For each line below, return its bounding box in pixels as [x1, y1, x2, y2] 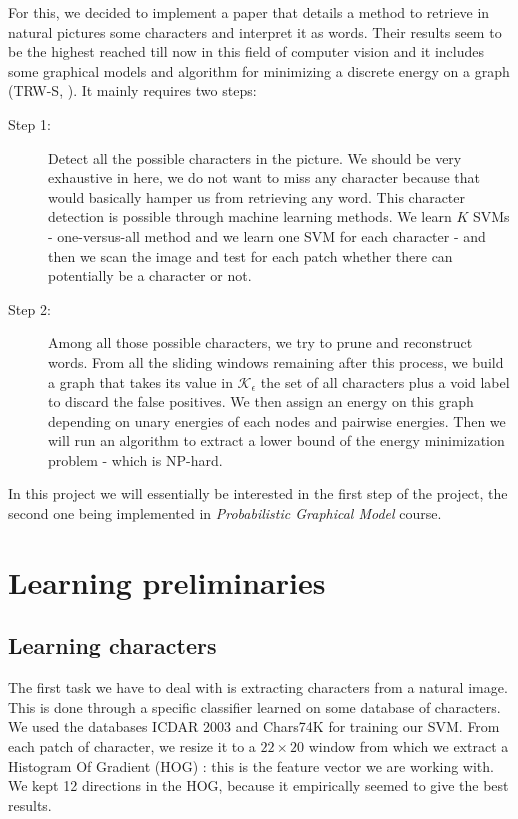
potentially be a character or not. [48, 265, 252, 286]
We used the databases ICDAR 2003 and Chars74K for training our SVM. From [8, 716, 500, 737]
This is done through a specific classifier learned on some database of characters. [8, 696, 501, 717]
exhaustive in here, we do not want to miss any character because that [48, 167, 481, 188]
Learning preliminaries [8, 561, 326, 602]
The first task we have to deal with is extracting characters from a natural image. [8, 677, 508, 698]
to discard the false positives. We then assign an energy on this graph [48, 391, 474, 412]
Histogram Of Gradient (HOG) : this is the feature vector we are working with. [8, 755, 494, 776]
